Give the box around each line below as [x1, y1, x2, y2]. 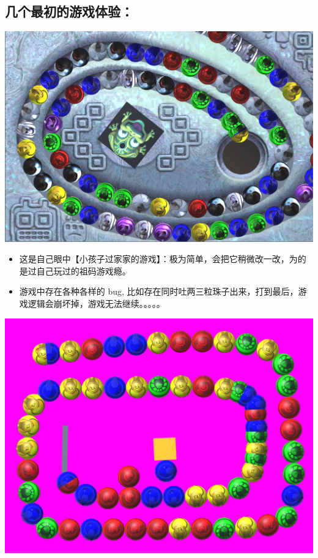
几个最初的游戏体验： [5, 2, 133, 21]
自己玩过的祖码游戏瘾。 [36, 264, 131, 277]
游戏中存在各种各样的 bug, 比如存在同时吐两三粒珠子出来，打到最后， [19, 285, 298, 298]
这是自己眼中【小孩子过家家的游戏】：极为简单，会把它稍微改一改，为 [19, 252, 298, 265]
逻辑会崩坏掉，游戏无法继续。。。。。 [28, 296, 165, 309]
